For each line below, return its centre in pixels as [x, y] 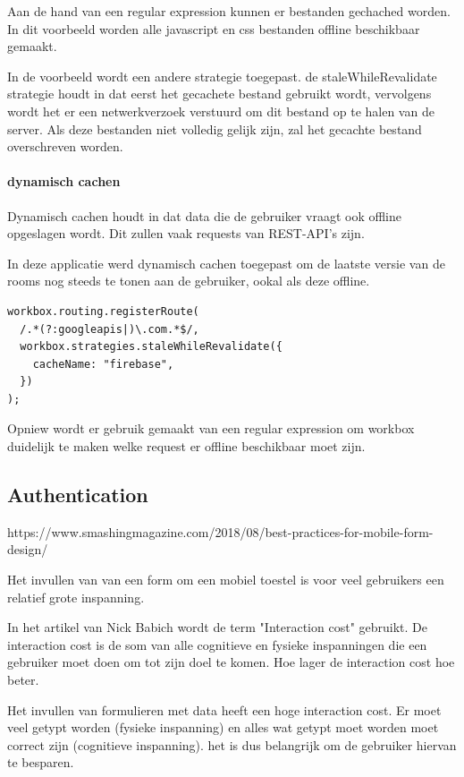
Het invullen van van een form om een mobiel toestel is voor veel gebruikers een [226, 580]
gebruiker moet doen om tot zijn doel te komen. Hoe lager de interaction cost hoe [231, 662]
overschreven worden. [65, 146]
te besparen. [41, 762]
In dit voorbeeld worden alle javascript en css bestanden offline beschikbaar [214, 28]
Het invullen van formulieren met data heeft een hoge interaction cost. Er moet [224, 709]
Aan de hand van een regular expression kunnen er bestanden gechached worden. [229, 11]
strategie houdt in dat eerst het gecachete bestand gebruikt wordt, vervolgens [219, 94]
